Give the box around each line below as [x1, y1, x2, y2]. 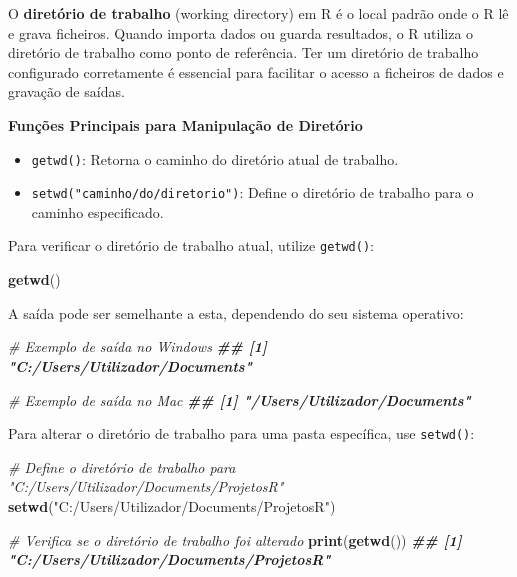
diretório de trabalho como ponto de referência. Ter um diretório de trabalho [8, 42, 479, 63]
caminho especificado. [31, 201, 164, 222]
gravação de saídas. [8, 81, 125, 102]
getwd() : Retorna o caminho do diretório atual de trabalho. [31, 148, 399, 169]
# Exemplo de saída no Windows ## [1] [8, 336, 268, 357]
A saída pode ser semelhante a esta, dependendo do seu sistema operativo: [8, 302, 464, 323]
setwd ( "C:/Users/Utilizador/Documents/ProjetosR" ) [8, 495, 336, 516]
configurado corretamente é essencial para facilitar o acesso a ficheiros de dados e [8, 61, 504, 82]
